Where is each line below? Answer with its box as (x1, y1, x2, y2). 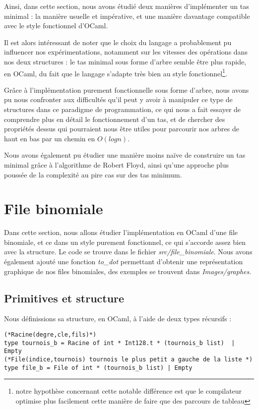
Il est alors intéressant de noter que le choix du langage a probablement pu (4, 37, 232, 47)
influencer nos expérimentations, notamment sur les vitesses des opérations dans (4, 47, 248, 57)
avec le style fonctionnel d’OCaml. (4, 20, 108, 31)
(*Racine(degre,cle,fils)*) (4, 331, 97, 339)
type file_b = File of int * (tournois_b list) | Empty (4, 364, 193, 371)
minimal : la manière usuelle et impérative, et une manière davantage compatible (4, 10, 250, 21)
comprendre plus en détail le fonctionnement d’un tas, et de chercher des (4, 114, 225, 124)
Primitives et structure (4, 290, 125, 305)
